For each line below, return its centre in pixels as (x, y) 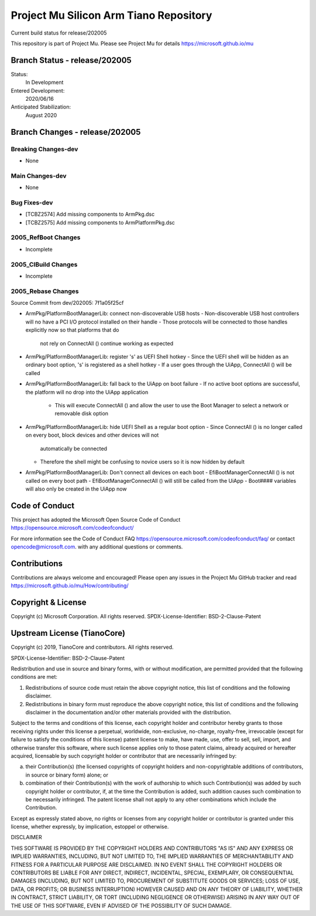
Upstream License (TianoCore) (68, 633)
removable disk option (81, 414)
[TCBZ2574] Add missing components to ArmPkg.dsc (90, 214)
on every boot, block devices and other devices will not (92, 435)
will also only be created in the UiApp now (76, 489)
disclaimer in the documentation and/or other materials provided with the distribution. (128, 712)
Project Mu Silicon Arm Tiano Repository (111, 15)
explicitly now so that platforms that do (72, 330)
